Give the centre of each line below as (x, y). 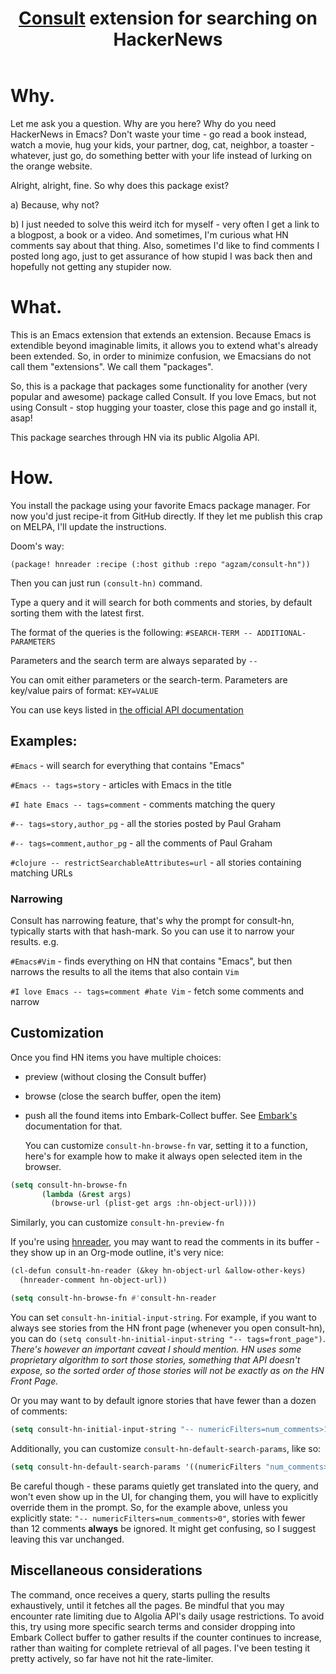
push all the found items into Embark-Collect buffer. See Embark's (161, 1115)
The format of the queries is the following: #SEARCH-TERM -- (131, 632)
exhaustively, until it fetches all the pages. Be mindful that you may (147, 1605)
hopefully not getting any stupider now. (91, 266)
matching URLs (41, 873)
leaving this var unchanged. (67, 1539)
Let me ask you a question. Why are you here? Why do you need (143, 123)
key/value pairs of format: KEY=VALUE (84, 690)
